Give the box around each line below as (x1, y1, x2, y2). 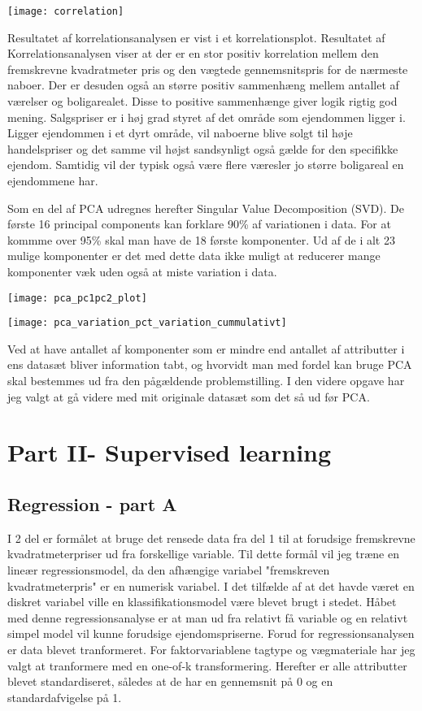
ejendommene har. (7, 172, 98, 189)
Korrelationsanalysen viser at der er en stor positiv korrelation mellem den (7, 45, 379, 62)
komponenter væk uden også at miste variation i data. (7, 262, 277, 280)
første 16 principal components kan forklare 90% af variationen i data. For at (7, 215, 391, 232)
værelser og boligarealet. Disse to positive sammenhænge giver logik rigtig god (7, 93, 398, 110)
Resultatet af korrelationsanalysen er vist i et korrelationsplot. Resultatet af (7, 28, 385, 46)
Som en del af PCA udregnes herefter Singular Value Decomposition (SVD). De (7, 199, 404, 216)
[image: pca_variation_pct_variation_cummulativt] (7, 317, 287, 329)
